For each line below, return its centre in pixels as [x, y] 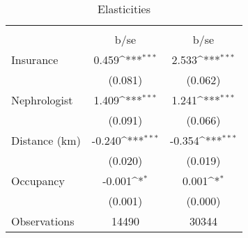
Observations [43, 221]
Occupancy [38, 181]
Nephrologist [42, 100]
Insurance [35, 59]
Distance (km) [46, 140]
